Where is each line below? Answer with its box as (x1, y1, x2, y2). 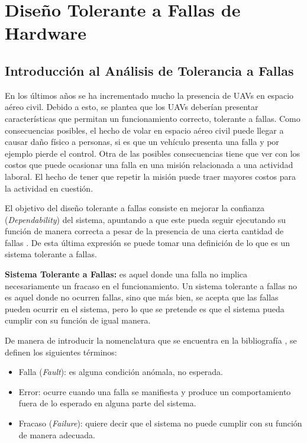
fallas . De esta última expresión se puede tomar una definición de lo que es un (5, 236, 290, 248)
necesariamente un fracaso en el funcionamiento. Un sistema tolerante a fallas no (5, 279, 297, 292)
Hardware (5, 21, 87, 45)
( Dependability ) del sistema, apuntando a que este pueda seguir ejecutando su (5, 213, 286, 225)
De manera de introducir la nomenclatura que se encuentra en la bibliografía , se (5, 334, 297, 347)
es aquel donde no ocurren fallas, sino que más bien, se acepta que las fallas (5, 291, 279, 303)
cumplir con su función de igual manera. (5, 314, 151, 326)
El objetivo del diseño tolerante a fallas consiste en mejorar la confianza (5, 202, 264, 214)
